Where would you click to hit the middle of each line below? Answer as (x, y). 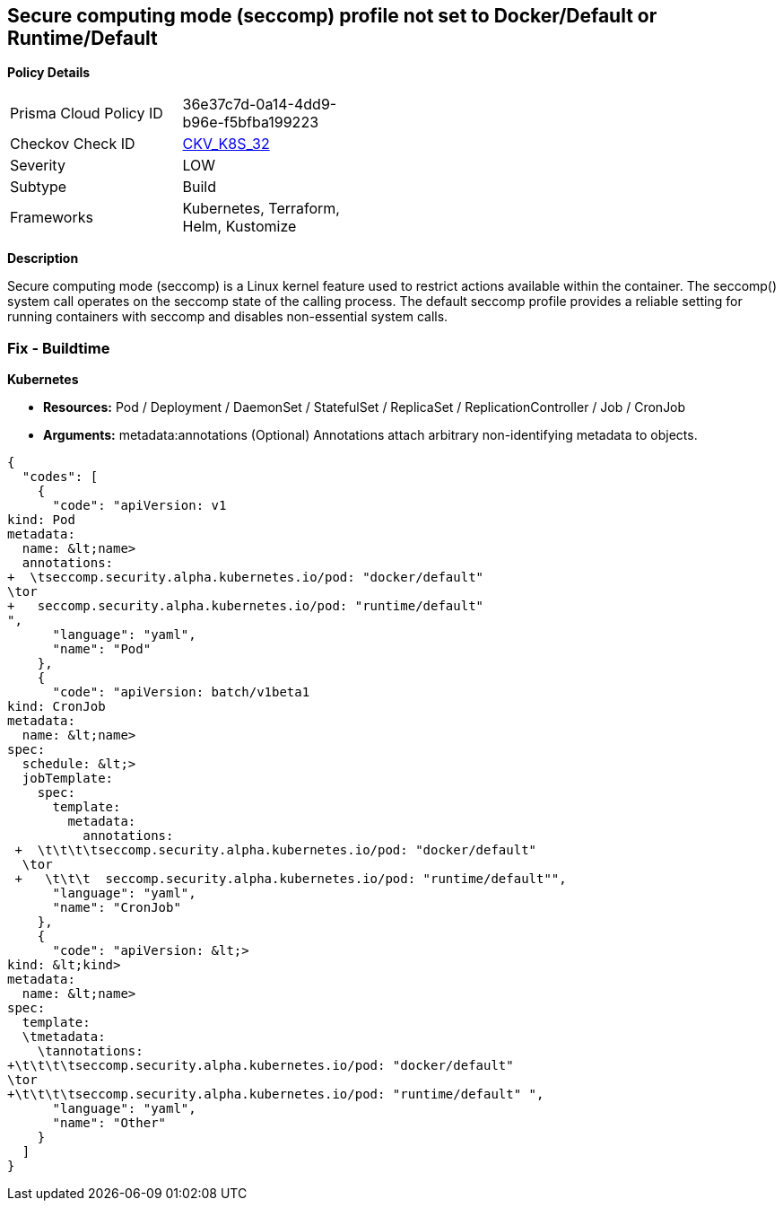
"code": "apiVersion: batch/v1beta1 (181, 692)
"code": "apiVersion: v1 (139, 506)
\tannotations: (90, 1051)
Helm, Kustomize (239, 227)
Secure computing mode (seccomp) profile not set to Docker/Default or (332, 16)
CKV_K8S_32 (226, 144)
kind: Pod (41, 520)
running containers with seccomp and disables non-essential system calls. (228, 317)
